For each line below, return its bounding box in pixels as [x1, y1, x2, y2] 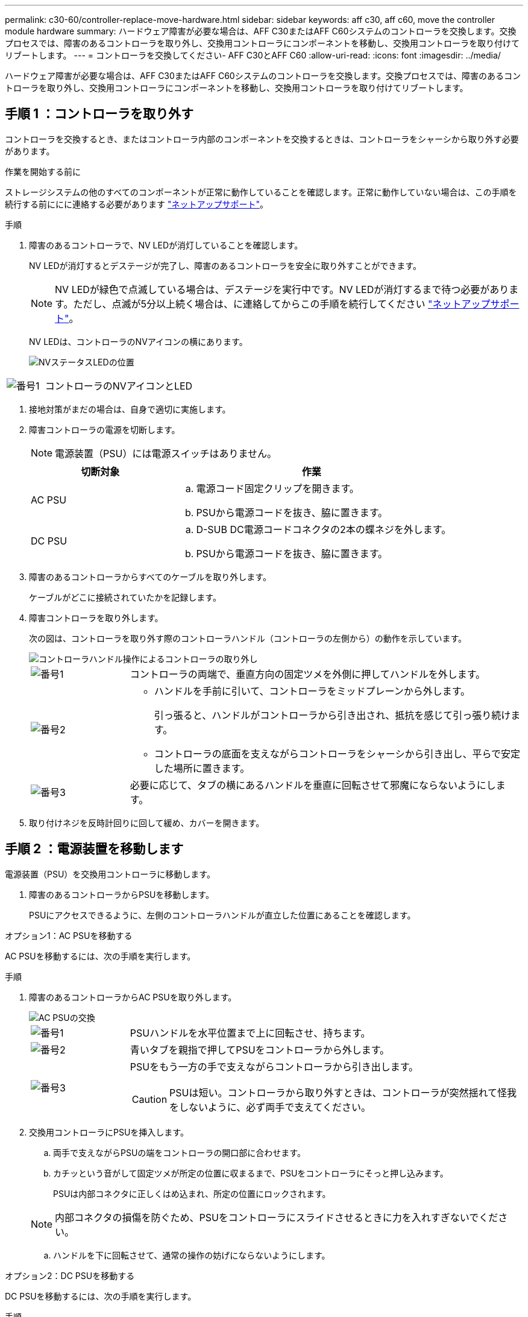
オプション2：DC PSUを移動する [5, 1270, 135, 1281]
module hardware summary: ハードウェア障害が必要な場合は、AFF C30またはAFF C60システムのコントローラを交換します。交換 [5, 26, 517, 36]
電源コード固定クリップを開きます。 [196, 482, 359, 494]
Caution [131, 1093, 168, 1105]
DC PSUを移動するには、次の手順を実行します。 [5, 1290, 196, 1301]
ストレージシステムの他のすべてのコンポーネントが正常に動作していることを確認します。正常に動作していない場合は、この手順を [5, 186, 517, 197]
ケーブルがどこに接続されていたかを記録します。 [29, 592, 221, 602]
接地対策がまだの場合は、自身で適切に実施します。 [29, 403, 231, 414]
